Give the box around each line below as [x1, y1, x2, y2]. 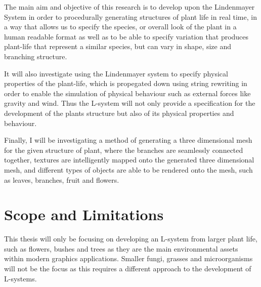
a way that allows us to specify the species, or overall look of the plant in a [4, 21, 237, 32]
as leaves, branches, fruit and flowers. [4, 174, 119, 185]
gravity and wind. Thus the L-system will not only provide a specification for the [4, 98, 255, 108]
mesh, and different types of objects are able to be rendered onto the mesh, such [4, 164, 253, 175]
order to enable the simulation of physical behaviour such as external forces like [4, 88, 251, 98]
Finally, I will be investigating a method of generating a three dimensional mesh [4, 135, 252, 145]
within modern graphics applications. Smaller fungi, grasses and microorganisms [4, 253, 253, 264]
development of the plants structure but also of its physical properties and [4, 107, 234, 118]
